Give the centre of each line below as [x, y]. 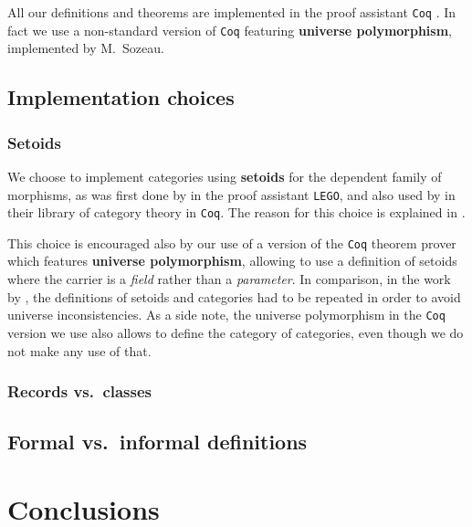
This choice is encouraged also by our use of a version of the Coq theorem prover [232, 242]
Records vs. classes [80, 391]
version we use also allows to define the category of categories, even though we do [236, 332]
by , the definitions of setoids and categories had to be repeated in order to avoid [234, 296]
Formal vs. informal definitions [157, 442]
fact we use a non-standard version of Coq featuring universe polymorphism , [230, 30]
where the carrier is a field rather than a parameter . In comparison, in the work [229, 279]
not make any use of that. [79, 350]
